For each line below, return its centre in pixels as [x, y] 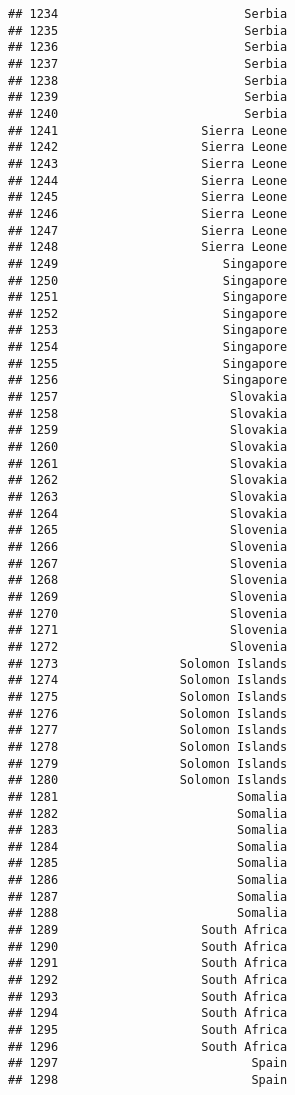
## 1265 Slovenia [148, 530]
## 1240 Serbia [148, 113]
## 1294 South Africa [148, 1013]
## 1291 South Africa [148, 963]
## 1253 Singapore [148, 330]
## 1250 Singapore [148, 280]
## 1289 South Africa [148, 930]
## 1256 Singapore [148, 380]
